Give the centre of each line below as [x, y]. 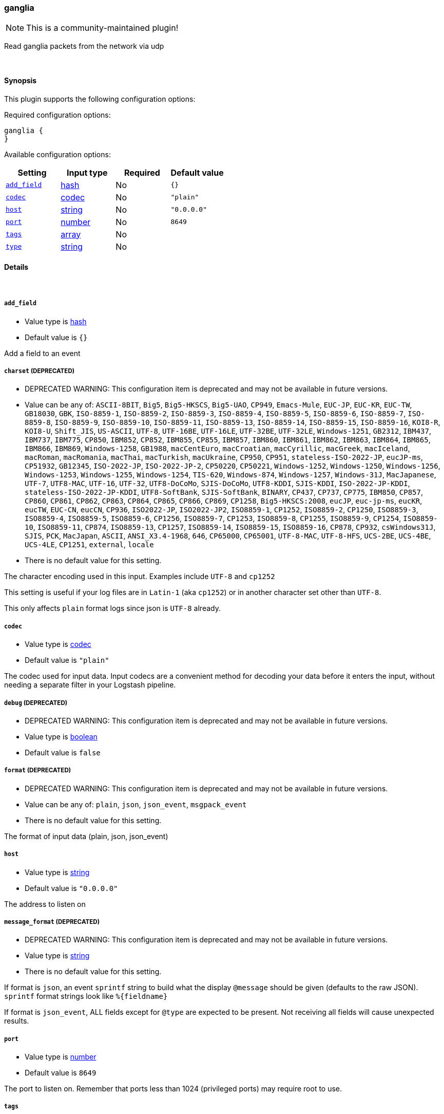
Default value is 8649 [61, 1073]
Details [16, 267]
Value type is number [61, 1057]
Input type [87, 172]
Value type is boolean [61, 736]
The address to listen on [45, 904]
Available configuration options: [57, 154]
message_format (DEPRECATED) [52, 922]
